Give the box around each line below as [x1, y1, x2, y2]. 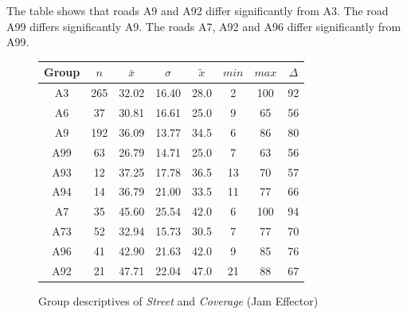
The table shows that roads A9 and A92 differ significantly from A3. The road [6, 2, 389, 18]
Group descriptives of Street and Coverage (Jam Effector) [38, 292, 319, 309]
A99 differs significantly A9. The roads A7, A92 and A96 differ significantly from [6, 17, 401, 34]
